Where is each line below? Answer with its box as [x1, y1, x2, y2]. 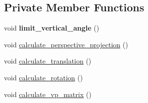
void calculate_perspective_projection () [4, 39, 128, 49]
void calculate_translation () [4, 56, 92, 66]
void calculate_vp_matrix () [4, 89, 92, 99]
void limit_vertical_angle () [4, 23, 99, 33]
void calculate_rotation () [4, 72, 83, 82]
